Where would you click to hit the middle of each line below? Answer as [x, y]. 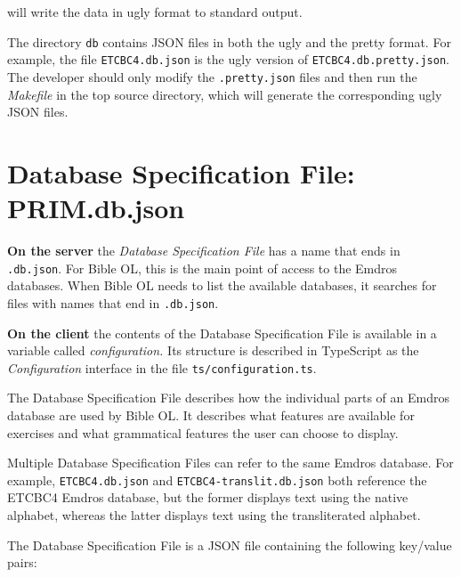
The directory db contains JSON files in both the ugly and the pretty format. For [229, 41]
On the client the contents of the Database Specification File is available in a [222, 333]
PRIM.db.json [96, 208]
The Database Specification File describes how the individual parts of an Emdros [228, 398]
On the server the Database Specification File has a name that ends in [204, 251]
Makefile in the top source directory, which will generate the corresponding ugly [225, 94]
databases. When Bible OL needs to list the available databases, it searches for [222, 285]
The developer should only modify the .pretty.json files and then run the [212, 76]
